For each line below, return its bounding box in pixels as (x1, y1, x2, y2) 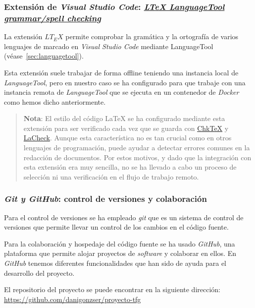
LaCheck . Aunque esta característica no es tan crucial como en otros (23, 132, 232, 143)
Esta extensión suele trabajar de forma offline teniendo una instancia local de (4, 67, 239, 77)
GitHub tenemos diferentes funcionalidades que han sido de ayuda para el (4, 258, 226, 268)
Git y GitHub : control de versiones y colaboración (4, 192, 207, 205)
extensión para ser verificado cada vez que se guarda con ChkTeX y (23, 123, 229, 133)
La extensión (4, 31, 43, 42)
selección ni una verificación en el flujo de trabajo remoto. (23, 171, 199, 182)
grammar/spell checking (4, 11, 102, 24)
